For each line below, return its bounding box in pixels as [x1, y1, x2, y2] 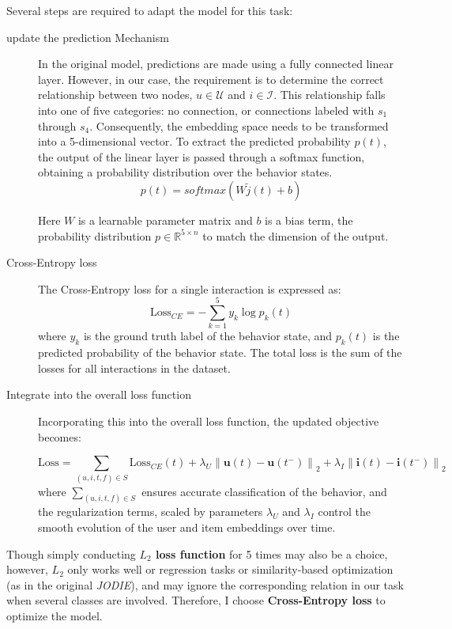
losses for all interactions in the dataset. [38, 359, 231, 376]
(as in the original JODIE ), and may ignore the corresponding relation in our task [6, 576, 404, 593]
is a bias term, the [265, 211, 353, 228]
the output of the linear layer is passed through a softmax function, [38, 148, 365, 165]
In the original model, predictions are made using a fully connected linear [38, 55, 394, 72]
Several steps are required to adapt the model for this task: [6, 2, 293, 18]
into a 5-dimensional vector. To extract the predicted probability [38, 133, 351, 150]
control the [318, 503, 371, 520]
